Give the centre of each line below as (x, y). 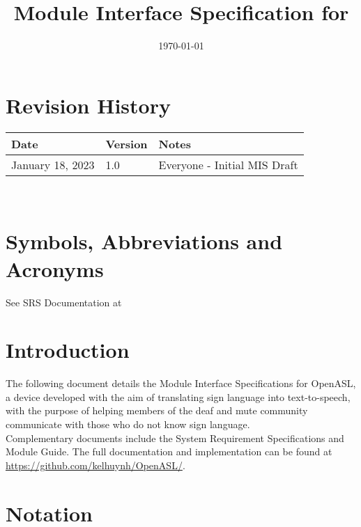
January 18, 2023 (53, 164)
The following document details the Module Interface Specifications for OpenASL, (181, 383)
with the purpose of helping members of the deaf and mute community (157, 410)
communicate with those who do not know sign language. (128, 424)
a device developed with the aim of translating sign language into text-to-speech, (178, 396)
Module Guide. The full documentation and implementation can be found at (169, 451)
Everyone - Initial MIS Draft (228, 164)
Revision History (88, 105)
